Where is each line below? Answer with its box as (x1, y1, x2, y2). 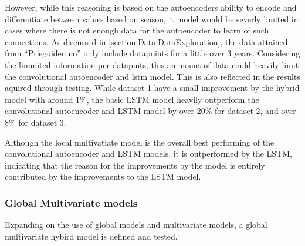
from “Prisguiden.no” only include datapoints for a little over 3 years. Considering (5, 47, 300, 59)
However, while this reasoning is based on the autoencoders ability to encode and (5, 1, 297, 13)
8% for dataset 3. (5, 116, 66, 128)
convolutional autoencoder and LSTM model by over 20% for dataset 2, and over (5, 105, 296, 117)
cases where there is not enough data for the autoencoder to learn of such (5, 24, 269, 36)
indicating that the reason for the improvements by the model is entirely (5, 159, 265, 171)
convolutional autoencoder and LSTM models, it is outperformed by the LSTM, (5, 147, 292, 160)
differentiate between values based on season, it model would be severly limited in (5, 12, 299, 25)
